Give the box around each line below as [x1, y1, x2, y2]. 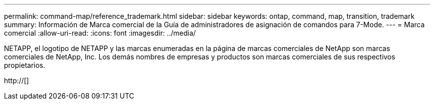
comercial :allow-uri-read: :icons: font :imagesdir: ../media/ [4, 29, 196, 37]
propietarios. [4, 61, 46, 69]
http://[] [4, 76, 29, 85]
